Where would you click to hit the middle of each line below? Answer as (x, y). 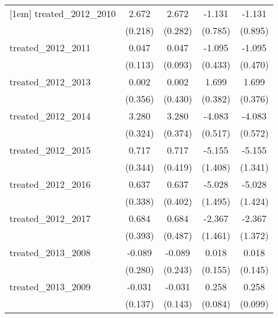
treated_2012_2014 (50, 116)
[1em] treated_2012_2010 (63, 13)
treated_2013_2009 (50, 286)
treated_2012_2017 (50, 218)
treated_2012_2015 (50, 150)
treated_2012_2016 (50, 184)
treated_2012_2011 (50, 47)
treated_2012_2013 (50, 82)
